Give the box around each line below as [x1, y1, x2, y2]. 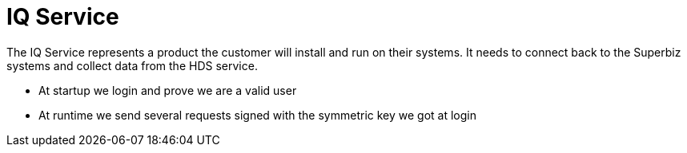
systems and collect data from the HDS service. [6, 58, 258, 73]
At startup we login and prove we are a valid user [38, 83, 297, 97]
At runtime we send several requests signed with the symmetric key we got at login [38, 108, 477, 122]
